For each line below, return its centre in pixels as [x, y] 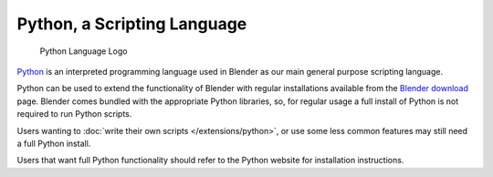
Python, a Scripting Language [132, 24]
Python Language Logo [84, 51]
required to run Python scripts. [74, 114]
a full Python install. [54, 143]
